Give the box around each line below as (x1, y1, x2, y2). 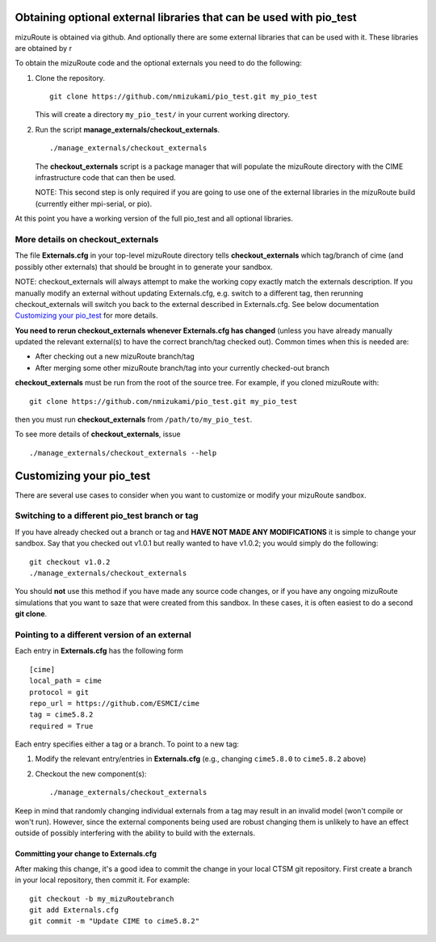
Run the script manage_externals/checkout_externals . (35, 124, 220, 134)
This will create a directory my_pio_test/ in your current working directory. (35, 110, 291, 120)
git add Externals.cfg (29, 905, 119, 915)
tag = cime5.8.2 (29, 710, 94, 719)
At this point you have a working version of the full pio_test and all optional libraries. (15, 214, 294, 224)
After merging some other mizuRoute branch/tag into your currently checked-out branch (35, 363, 330, 372)
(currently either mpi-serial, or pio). (35, 199, 153, 208)
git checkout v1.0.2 (29, 557, 111, 566)
